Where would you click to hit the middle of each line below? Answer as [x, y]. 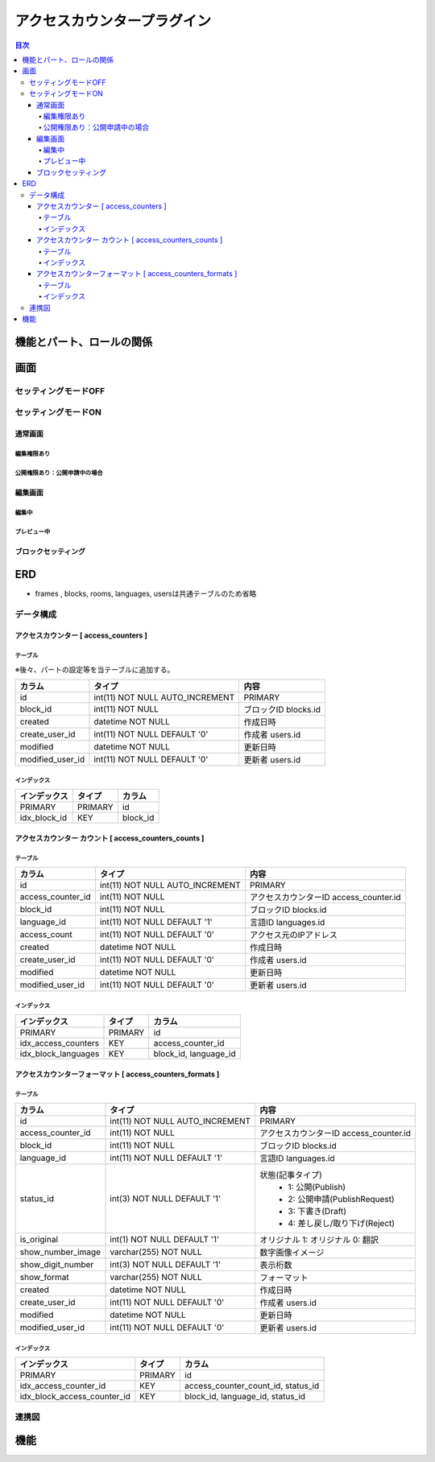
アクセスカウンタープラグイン [113, 21]
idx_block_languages [60, 1054]
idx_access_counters [60, 1043]
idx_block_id [43, 818]
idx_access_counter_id [63, 1386]
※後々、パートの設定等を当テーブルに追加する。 [95, 669]
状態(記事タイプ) [291, 1175]
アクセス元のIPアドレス [294, 935]
